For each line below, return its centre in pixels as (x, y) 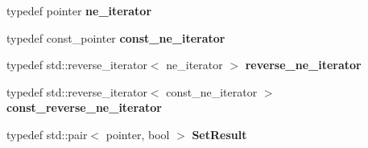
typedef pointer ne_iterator (79, 10)
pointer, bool (138, 134)
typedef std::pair (47, 134)
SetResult (219, 134)
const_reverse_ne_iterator (84, 107)
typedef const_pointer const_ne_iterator (116, 37)
